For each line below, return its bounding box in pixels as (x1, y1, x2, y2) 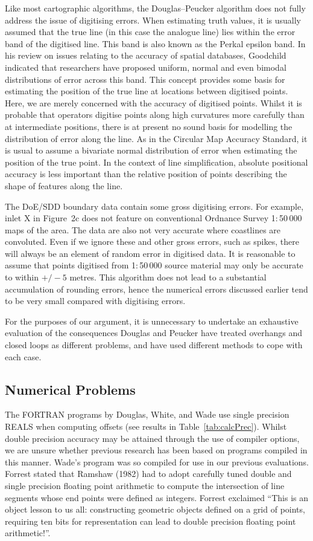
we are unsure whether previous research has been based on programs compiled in (5, 444, 308, 456)
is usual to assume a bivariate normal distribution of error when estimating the (5, 144, 297, 157)
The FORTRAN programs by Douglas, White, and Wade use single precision (5, 408, 289, 421)
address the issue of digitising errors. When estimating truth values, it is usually (5, 13, 301, 26)
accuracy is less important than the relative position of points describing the (5, 167, 287, 180)
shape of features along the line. (5, 179, 123, 192)
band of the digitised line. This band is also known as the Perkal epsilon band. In (5, 37, 306, 50)
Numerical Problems (5, 380, 136, 398)
